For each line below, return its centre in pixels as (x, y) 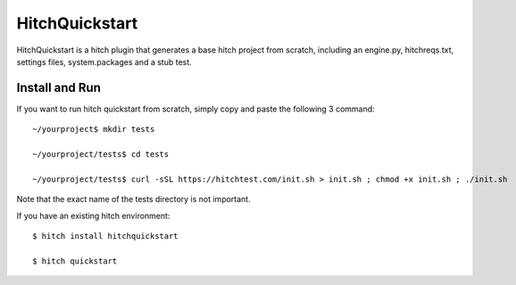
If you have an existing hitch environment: (93, 216)
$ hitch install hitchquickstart (105, 236)
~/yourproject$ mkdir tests (94, 130)
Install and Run (59, 88)
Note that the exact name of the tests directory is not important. (133, 199)
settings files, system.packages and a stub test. (104, 61)
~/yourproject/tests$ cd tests (101, 155)
